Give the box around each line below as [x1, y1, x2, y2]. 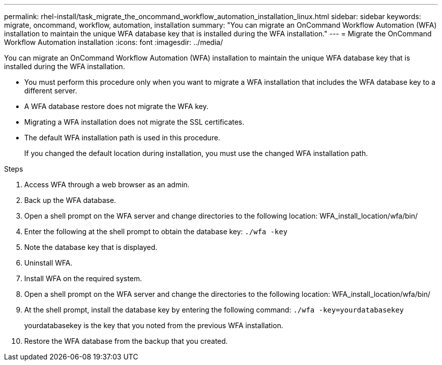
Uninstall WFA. [24, 258, 73, 267]
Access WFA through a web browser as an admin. [24, 180, 190, 189]
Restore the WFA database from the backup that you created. [24, 337, 228, 345]
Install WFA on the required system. [24, 274, 142, 283]
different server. [24, 86, 77, 95]
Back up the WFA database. [24, 196, 116, 204]
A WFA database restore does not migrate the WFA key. [24, 102, 208, 111]
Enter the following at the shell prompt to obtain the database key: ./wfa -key [24, 227, 288, 236]
